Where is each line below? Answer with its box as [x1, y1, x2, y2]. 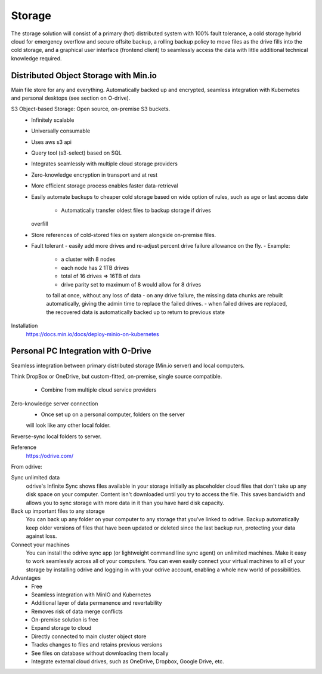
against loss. [26, 533, 57, 540]
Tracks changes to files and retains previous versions [31, 641, 163, 648]
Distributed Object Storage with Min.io [11, 70, 157, 81]
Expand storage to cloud [31, 624, 92, 632]
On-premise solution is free [31, 616, 98, 623]
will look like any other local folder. [26, 421, 111, 429]
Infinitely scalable [31, 116, 75, 124]
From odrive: [11, 463, 43, 470]
